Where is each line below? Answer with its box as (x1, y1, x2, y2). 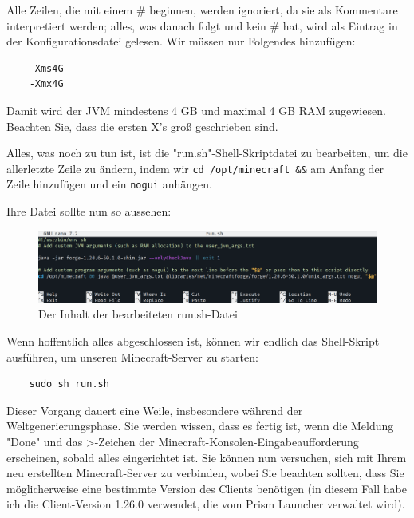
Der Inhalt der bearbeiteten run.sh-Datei (38, 306, 238, 322)
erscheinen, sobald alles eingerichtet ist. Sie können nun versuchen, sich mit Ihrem (6, 449, 407, 465)
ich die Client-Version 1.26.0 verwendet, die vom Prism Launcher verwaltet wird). (6, 496, 405, 512)
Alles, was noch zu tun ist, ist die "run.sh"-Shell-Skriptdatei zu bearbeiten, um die (6, 144, 408, 161)
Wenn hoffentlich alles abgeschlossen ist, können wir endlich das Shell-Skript (6, 332, 380, 349)
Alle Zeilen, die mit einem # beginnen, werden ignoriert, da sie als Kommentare (6, 2, 398, 18)
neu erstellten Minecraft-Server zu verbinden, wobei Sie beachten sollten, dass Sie (6, 465, 404, 481)
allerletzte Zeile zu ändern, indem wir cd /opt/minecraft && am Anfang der (6, 160, 384, 176)
